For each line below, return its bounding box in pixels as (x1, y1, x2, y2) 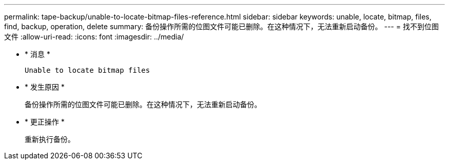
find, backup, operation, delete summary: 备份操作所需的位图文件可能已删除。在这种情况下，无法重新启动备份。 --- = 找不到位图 (4, 22, 439, 31)
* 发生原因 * (25, 83, 65, 91)
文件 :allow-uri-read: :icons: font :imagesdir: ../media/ (4, 32, 184, 41)
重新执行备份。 (25, 135, 75, 143)
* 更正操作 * (25, 117, 65, 126)
